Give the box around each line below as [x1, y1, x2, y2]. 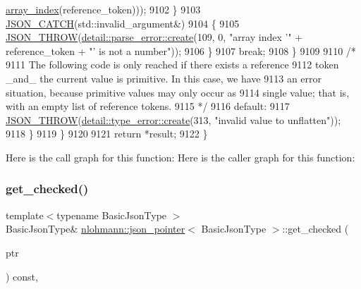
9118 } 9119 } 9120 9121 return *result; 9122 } [6, 126, 208, 141]
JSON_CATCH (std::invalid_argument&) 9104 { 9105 [6, 16, 240, 30]
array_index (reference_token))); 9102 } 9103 [6, 2, 201, 16]
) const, [6, 269, 38, 283]
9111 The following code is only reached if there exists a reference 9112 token [6, 57, 339, 72]
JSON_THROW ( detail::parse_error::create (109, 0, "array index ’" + [6, 30, 303, 44]
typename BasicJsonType [56, 207, 167, 222]
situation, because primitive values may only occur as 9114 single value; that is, [6, 85, 350, 99]
